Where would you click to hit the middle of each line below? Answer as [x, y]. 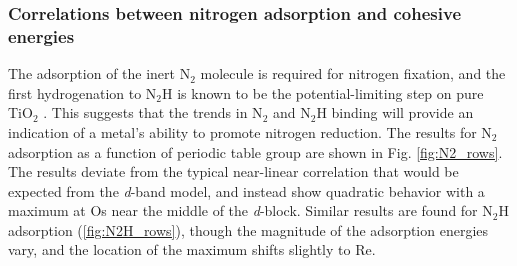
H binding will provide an [395, 112]
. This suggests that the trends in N [153, 112]
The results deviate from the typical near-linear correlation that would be [233, 171]
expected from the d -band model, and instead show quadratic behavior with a [246, 190]
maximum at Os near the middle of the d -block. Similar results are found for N [250, 210]
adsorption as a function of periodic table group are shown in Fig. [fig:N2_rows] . [255, 151]
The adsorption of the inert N [99, 73]
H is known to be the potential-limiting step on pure [323, 92]
